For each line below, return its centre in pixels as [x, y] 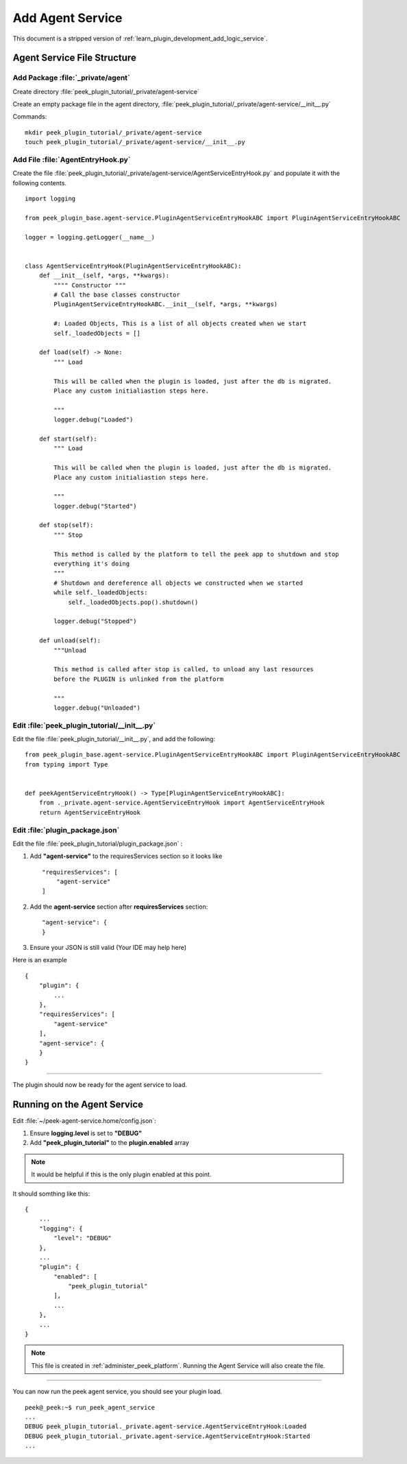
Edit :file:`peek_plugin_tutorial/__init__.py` [84, 725]
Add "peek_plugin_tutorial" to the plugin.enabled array [110, 1143]
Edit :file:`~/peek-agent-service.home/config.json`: [85, 1120]
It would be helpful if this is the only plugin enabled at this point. [121, 1174]
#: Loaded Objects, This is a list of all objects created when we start [180, 324]
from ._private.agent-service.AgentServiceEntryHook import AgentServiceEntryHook [182, 803]
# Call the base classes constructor [117, 295]
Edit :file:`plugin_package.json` [66, 830]
